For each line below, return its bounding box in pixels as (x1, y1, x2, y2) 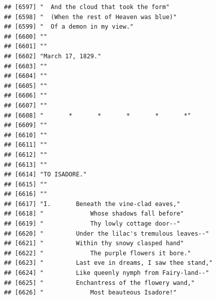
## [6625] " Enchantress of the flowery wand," (4, 279, 195, 286)
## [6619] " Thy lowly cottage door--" (4, 220, 180, 228)
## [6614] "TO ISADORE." (4, 171, 87, 178)
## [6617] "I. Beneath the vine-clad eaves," (4, 200, 180, 208)
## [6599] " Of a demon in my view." (4, 23, 134, 31)
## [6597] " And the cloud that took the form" (4, 4, 170, 11)
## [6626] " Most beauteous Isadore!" (4, 289, 177, 296)
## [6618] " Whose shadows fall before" (4, 210, 184, 218)
